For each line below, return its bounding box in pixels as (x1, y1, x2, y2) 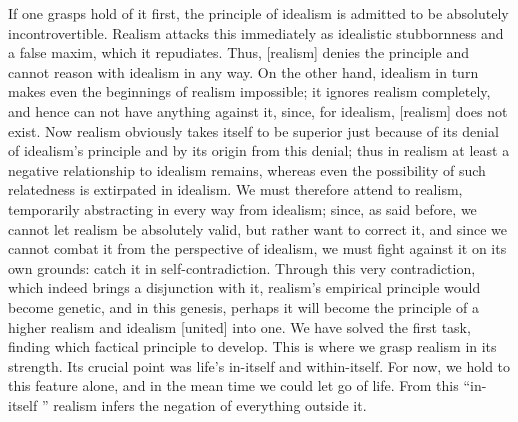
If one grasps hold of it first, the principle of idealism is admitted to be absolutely (8, 3, 509, 23)
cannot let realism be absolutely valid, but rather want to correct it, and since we (8, 218, 507, 239)
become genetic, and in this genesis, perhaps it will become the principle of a (8, 296, 479, 317)
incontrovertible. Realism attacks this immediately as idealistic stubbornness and (8, 22, 504, 43)
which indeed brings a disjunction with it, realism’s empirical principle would (8, 277, 481, 298)
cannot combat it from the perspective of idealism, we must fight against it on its (8, 238, 507, 259)
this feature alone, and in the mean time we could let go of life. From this (8, 375, 459, 396)
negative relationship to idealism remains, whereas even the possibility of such (8, 159, 486, 180)
